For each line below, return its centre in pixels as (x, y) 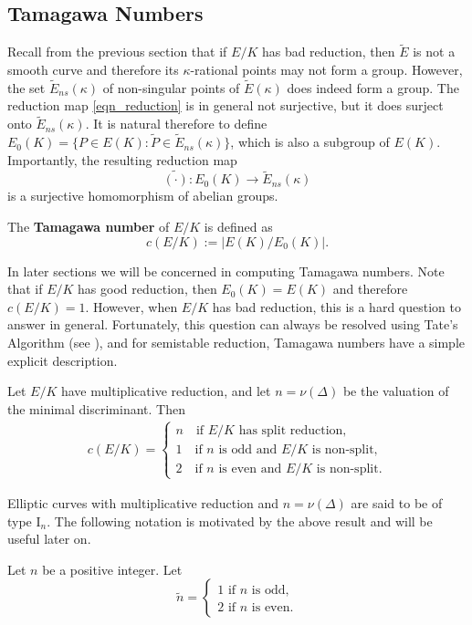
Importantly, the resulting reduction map (122, 159)
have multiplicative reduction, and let (166, 391)
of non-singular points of (171, 87)
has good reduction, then (147, 289)
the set (26, 87)
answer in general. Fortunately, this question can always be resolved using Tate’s (233, 324)
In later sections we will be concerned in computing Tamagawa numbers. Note (226, 271)
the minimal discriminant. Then (96, 408)
